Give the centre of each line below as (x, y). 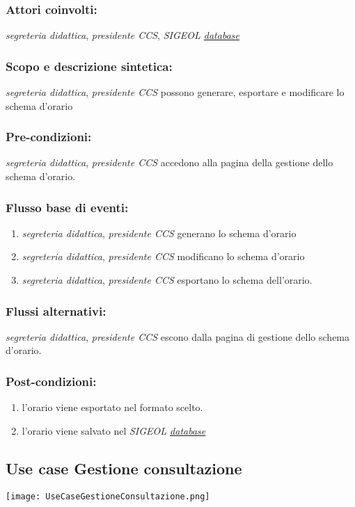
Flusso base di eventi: (67, 207)
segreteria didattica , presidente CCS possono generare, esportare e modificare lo (175, 92)
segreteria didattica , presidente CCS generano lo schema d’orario (159, 233)
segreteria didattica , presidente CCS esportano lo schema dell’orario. (167, 280)
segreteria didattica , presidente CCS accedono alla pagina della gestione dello (169, 162)
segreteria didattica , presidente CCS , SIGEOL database (123, 35)
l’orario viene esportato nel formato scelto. (112, 407)
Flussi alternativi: (56, 311)
